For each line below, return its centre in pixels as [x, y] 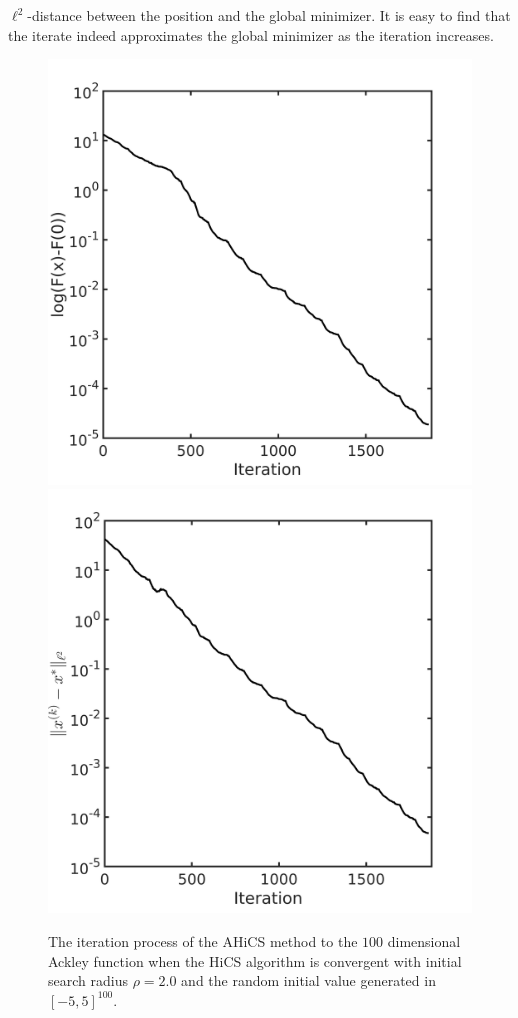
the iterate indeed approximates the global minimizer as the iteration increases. [251, 34]
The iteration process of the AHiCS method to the [203, 941]
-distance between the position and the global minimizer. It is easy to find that [269, 15]
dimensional [424, 941]
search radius [88, 980]
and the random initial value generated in [308, 980]
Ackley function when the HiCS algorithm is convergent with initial [255, 960]
